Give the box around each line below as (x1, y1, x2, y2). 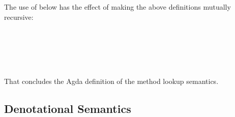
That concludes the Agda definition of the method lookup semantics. (4, 75, 219, 86)
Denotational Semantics (4, 100, 131, 116)
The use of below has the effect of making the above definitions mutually (4, 2, 231, 12)
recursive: (4, 11, 34, 22)
